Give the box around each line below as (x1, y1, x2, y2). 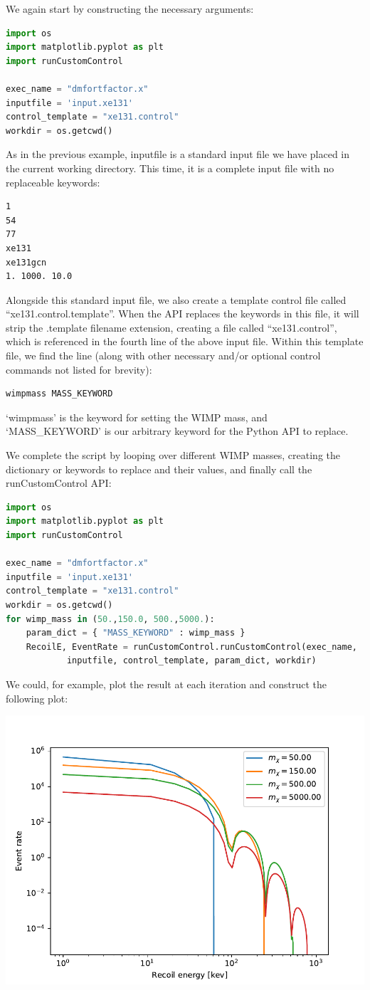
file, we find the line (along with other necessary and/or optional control (6, 348, 321, 363)
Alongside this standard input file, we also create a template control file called (6, 292, 347, 307)
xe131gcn (6, 257, 47, 268)
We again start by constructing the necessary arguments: (6, 1, 254, 16)
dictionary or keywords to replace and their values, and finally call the (6, 461, 312, 476)
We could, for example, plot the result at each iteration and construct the (6, 676, 327, 691)
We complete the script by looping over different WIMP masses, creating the (6, 448, 341, 463)
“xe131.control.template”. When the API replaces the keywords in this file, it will (6, 306, 359, 321)
